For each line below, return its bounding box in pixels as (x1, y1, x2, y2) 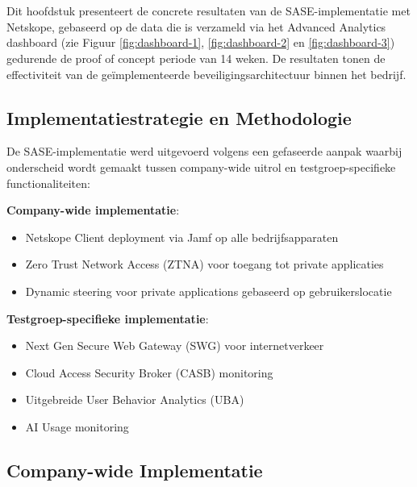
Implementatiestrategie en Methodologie (6, 105, 352, 130)
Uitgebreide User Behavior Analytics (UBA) (25, 391, 244, 408)
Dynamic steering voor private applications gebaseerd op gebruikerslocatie (25, 282, 392, 299)
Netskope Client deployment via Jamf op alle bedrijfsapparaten (25, 228, 339, 245)
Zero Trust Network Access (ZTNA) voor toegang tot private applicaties (25, 256, 384, 273)
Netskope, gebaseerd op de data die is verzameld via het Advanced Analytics (6, 18, 386, 35)
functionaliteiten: (6, 174, 90, 191)
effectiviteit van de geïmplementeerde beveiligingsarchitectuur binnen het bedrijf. (6, 65, 407, 82)
